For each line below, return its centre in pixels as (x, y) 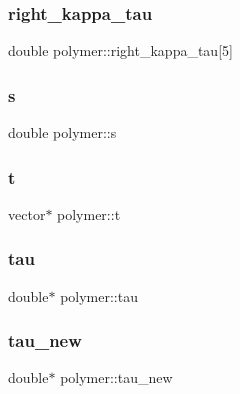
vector (27, 213)
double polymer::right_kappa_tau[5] (120, 50)
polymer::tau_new (116, 377)
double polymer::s (62, 132)
